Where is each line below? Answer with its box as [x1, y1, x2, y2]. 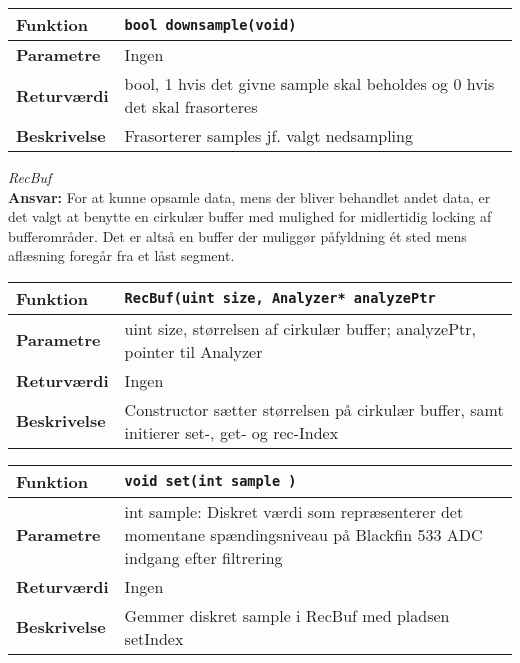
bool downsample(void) [124, 16, 297, 33]
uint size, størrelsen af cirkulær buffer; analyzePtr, [124, 316, 477, 340]
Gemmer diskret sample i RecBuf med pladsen [124, 603, 450, 627]
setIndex [124, 626, 184, 650]
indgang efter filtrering [124, 545, 283, 569]
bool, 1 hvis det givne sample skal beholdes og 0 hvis [124, 72, 495, 95]
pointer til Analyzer [124, 339, 263, 363]
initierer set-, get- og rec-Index [124, 420, 339, 444]
